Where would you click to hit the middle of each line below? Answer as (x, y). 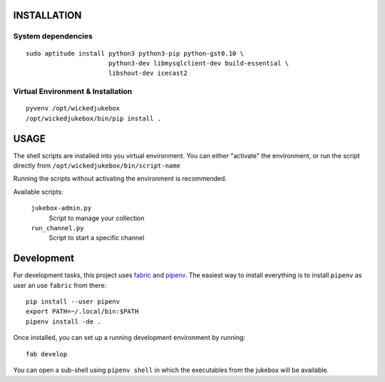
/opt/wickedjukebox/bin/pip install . (94, 118)
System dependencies (53, 36)
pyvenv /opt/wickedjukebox (73, 108)
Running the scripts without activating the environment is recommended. (120, 179)
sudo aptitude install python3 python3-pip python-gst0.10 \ (135, 53)
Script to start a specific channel (97, 238)
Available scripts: (38, 192)
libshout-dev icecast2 (148, 73)
